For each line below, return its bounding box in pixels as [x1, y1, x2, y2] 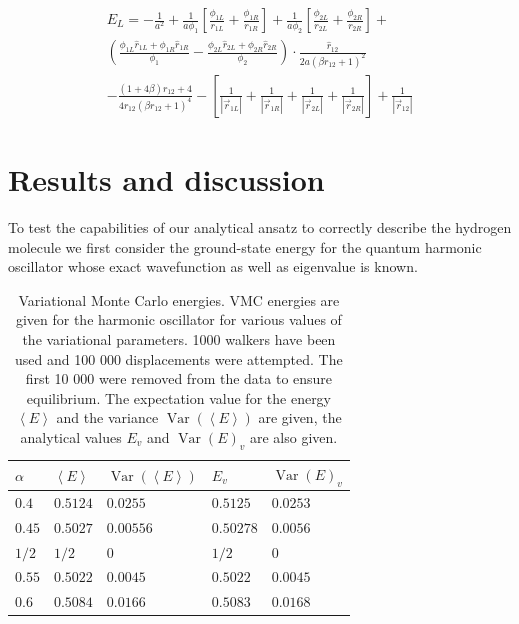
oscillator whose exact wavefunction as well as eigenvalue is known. [8, 256, 418, 277]
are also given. [249, 427, 338, 448]
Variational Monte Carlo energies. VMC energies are [18, 289, 340, 310]
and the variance [56, 407, 159, 428]
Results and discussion [8, 159, 325, 200]
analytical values [20, 427, 122, 448]
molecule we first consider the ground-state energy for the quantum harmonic [8, 236, 482, 257]
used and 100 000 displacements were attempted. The [15, 348, 343, 369]
